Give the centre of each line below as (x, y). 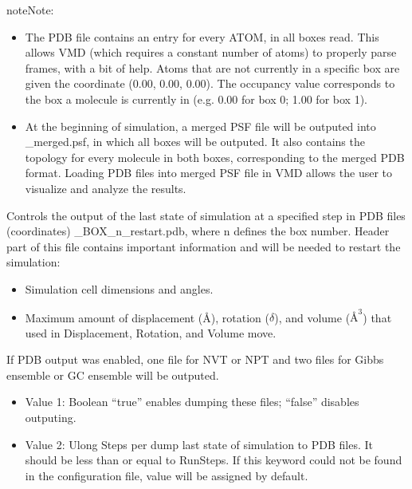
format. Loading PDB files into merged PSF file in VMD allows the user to (209, 173)
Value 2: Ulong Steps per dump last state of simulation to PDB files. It (199, 444)
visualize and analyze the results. (106, 188)
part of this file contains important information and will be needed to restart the (204, 246)
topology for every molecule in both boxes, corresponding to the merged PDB (215, 157)
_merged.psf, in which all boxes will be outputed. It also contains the (195, 142)
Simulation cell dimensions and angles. (119, 288)
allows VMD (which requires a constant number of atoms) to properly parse (211, 52)
